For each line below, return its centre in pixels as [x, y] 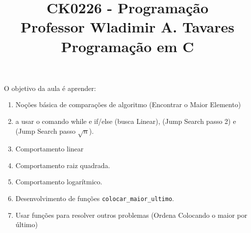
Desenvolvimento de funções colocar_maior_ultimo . [95, 198]
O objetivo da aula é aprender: [50, 88]
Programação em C [127, 46]
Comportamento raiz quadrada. [63, 165]
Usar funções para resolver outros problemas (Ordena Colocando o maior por [131, 215]
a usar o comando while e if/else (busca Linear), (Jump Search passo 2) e [126, 121]
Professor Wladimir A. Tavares [127, 27]
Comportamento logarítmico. [59, 182]
